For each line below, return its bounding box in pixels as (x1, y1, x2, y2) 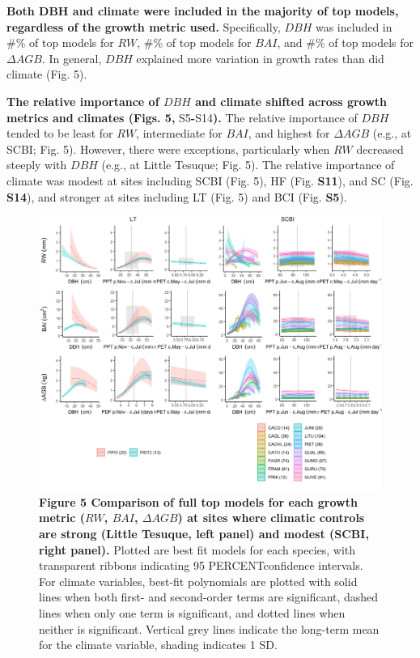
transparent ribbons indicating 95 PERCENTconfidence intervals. (39, 557, 363, 574)
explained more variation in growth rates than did (136, 49, 384, 66)
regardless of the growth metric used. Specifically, (6, 18, 281, 35)
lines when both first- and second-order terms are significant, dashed (39, 588, 379, 605)
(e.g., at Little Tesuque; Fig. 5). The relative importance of (101, 156, 395, 173)
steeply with (6, 156, 67, 173)
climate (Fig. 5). (6, 66, 87, 83)
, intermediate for (136, 125, 223, 142)
